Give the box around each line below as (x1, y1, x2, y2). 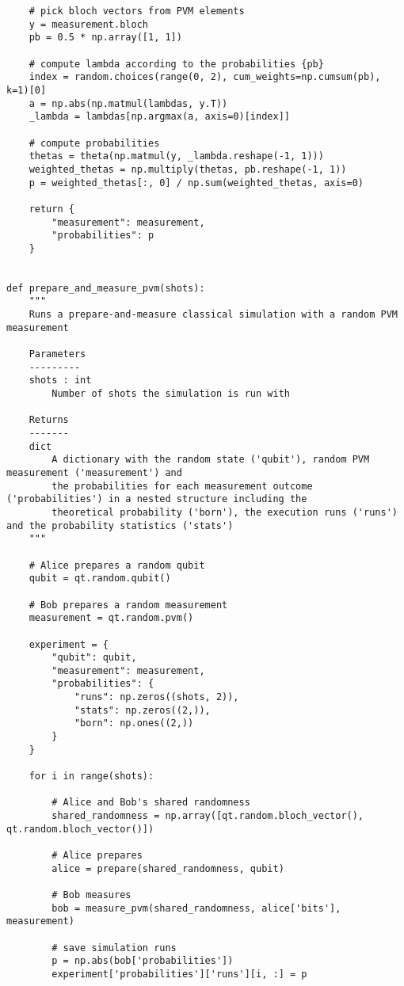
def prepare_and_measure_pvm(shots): (6, 282, 205, 294)
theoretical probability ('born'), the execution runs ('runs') (51, 506, 398, 518)
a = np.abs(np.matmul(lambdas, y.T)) (29, 97, 228, 109)
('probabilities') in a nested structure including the (6, 493, 307, 505)
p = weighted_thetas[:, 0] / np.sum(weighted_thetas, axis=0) (29, 177, 364, 188)
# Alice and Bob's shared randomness (51, 797, 250, 809)
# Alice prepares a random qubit (29, 559, 205, 571)
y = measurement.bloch (29, 18, 148, 30)
